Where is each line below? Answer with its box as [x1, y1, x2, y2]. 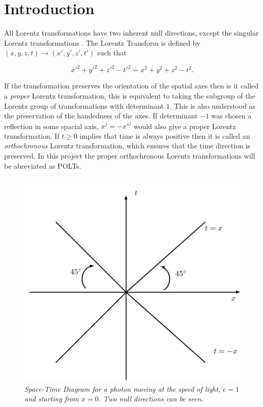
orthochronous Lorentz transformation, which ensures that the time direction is [4, 140, 251, 151]
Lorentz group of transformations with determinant [4, 100, 164, 111]
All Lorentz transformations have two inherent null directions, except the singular [4, 27, 259, 38]
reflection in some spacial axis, [4, 120, 99, 131]
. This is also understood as [169, 100, 256, 111]
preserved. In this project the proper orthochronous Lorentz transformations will [4, 150, 255, 161]
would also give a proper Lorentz [133, 120, 236, 131]
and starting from [24, 393, 79, 404]
